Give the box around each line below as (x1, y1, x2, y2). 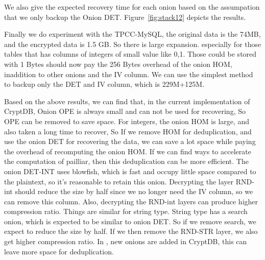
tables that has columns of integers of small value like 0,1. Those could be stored (4, 49, 257, 59)
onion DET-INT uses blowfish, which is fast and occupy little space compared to (4, 166, 256, 176)
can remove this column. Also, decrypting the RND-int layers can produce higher (4, 196, 258, 206)
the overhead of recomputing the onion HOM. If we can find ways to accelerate (4, 146, 251, 156)
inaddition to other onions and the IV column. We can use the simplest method (4, 68, 253, 79)
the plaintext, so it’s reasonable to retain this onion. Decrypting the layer (4, 176, 234, 186)
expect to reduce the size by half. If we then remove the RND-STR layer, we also (4, 226, 258, 237)
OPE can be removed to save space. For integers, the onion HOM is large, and (4, 115, 250, 126)
